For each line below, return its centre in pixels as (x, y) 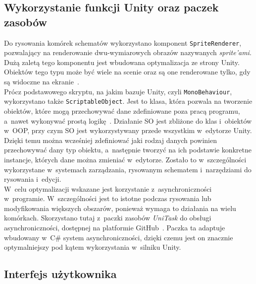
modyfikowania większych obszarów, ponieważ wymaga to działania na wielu (120, 208)
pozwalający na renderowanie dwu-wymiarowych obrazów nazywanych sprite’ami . (128, 52)
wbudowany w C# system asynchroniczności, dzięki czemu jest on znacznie (119, 237)
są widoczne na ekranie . (42, 82)
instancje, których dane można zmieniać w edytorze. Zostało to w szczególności (125, 159)
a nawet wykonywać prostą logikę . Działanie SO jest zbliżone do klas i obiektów (128, 120)
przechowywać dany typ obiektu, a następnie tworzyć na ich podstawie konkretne (128, 150)
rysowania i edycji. (33, 179)
